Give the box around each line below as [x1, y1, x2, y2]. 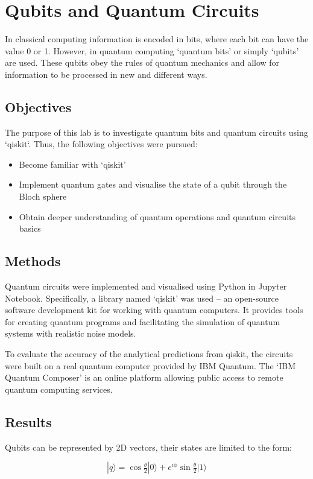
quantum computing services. [5, 382, 113, 395]
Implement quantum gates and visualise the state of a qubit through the [19, 178, 287, 191]
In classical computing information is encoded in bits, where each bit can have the [5, 33, 309, 45]
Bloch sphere [19, 190, 67, 203]
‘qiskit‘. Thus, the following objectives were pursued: [5, 138, 198, 150]
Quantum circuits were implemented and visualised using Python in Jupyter [5, 280, 287, 293]
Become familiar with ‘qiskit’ [19, 157, 126, 170]
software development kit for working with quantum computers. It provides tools [5, 303, 303, 316]
